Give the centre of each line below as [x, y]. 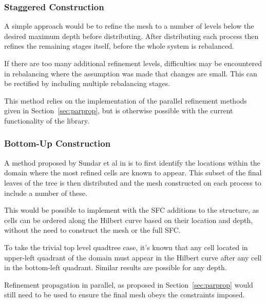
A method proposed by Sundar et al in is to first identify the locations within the [132, 162]
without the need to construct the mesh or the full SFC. [92, 230]
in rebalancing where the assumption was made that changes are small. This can [131, 73]
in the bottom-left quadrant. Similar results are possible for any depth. [116, 267]
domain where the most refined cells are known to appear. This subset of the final [133, 173]
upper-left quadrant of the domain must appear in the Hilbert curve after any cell [133, 257]
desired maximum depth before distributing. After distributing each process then [131, 36]
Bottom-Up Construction [58, 143]
